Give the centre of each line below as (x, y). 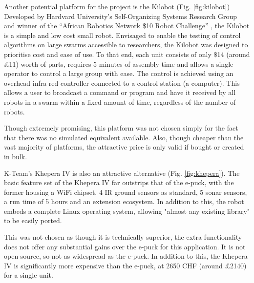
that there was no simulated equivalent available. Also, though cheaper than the (124, 137)
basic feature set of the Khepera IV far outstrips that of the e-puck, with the (119, 182)
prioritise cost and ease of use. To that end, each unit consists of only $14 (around (127, 54)
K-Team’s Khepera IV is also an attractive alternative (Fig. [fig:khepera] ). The (122, 173)
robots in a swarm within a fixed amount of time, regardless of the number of (120, 102)
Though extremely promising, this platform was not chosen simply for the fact (121, 128)
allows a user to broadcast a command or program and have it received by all (120, 92)
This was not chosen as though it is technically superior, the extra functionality (123, 237)
